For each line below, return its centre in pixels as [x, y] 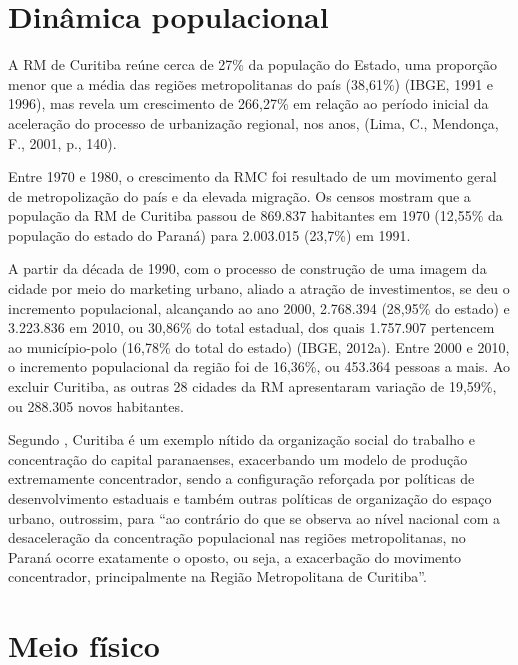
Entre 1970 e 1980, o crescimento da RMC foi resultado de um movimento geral [252, 176]
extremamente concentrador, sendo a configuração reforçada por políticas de [241, 478]
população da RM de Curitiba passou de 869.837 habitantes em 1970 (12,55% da [255, 215]
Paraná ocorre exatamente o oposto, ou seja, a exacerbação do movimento [235, 556]
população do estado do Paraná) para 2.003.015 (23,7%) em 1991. [209, 234]
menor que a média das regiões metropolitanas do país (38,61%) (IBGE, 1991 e [251, 83]
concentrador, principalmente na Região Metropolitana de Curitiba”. [217, 576]
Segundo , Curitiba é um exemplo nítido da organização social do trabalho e [241, 439]
